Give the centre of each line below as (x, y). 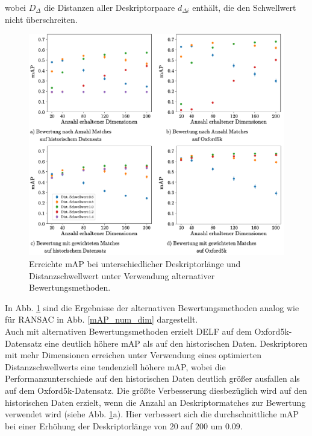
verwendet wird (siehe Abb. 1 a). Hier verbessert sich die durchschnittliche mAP (152, 414)
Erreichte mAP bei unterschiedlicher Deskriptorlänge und (135, 264)
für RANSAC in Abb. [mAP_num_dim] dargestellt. (101, 319)
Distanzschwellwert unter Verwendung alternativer (122, 275)
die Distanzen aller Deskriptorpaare (109, 7)
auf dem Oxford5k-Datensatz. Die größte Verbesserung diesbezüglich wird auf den (156, 390)
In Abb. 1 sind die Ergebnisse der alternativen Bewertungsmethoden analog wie (152, 307)
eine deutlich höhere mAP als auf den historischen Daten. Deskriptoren (176, 343)
